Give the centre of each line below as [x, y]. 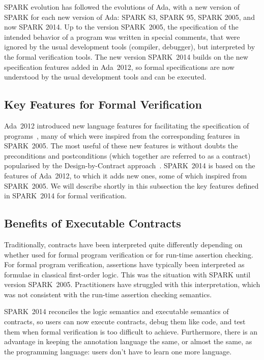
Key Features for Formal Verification [103, 104]
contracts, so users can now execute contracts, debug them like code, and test [125, 322]
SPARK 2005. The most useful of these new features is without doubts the [121, 146]
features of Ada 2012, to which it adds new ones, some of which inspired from [126, 175]
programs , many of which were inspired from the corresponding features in [122, 135]
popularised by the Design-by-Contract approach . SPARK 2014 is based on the [130, 165]
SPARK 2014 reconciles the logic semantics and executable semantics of [116, 311]
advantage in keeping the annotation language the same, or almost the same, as [128, 341]
